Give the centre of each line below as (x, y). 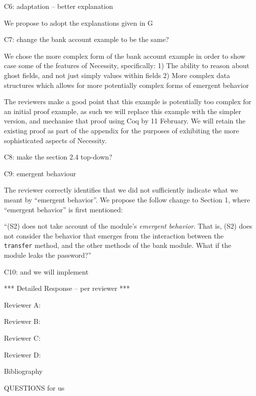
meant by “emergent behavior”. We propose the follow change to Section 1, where (127, 199)
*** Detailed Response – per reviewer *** (67, 288)
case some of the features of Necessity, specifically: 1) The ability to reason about (127, 65)
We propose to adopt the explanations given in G (79, 22)
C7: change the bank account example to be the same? (87, 39)
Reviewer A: (22, 304)
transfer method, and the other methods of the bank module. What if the (118, 245)
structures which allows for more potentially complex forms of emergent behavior (127, 85)
